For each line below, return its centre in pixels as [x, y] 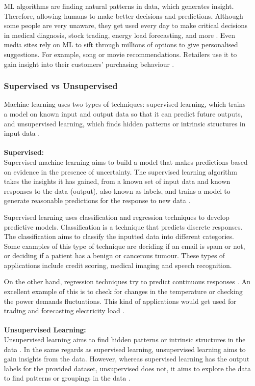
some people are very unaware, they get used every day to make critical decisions [126, 25]
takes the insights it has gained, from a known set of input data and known [117, 181]
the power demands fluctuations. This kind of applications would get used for [120, 301]
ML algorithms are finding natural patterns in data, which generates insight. [119, 6]
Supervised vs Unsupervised [61, 86]
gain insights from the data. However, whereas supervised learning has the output [127, 359]
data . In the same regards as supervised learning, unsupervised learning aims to [125, 349]
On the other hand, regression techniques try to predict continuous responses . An [127, 282]
